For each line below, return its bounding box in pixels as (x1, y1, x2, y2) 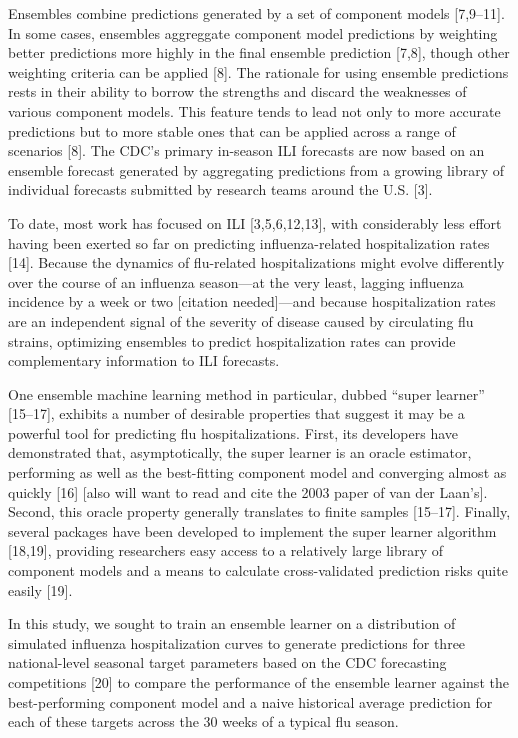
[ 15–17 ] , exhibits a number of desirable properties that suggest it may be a (8, 403, 465, 424)
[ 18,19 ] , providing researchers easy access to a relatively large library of (8, 540, 444, 561)
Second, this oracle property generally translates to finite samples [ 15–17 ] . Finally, (8, 501, 511, 522)
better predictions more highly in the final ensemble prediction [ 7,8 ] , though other (8, 42, 510, 63)
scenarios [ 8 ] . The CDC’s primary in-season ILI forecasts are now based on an (8, 140, 485, 161)
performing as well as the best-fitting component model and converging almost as (8, 462, 507, 483)
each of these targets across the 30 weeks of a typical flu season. (8, 711, 399, 732)
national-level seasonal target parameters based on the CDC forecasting (8, 652, 447, 673)
